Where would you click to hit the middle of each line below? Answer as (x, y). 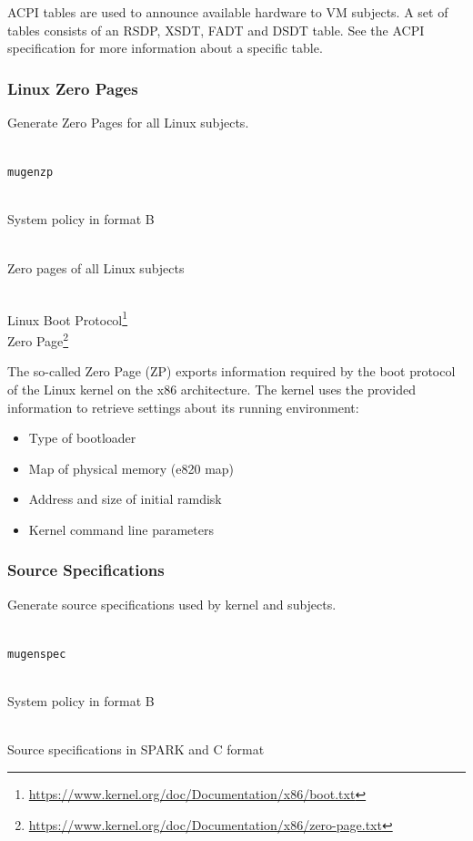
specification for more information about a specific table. (165, 48)
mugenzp (30, 173)
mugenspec (37, 654)
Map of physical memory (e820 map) (131, 468)
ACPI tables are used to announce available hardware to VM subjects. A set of (228, 12)
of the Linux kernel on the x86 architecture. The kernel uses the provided (211, 389)
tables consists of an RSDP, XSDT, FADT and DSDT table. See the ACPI (216, 30)
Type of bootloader (82, 438)
